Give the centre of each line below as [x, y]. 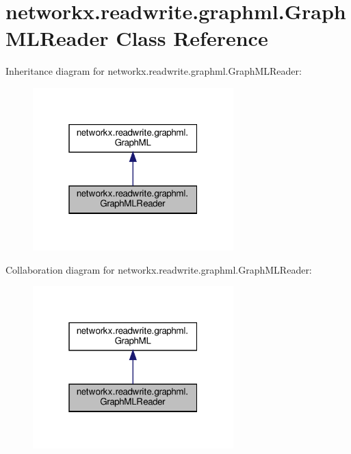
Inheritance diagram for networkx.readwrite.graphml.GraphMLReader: [154, 71]
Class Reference [192, 38]
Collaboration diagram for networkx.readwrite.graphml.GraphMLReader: [159, 269]
